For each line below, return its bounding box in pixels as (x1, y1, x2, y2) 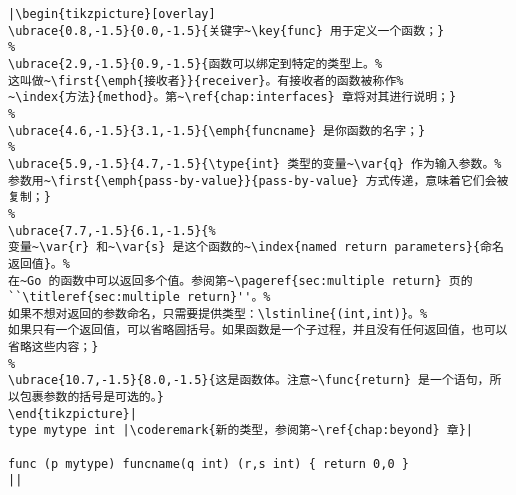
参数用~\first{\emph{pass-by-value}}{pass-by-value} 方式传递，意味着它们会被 (8, 173, 509, 188)
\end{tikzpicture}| (8, 406, 137, 421)
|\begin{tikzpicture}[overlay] (8, 7, 216, 21)
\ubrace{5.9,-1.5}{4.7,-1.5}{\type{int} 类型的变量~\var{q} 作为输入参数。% (8, 156, 502, 171)
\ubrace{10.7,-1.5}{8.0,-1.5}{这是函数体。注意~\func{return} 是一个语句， (8, 373, 490, 388)
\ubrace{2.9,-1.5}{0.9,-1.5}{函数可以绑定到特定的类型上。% (8, 56, 383, 71)
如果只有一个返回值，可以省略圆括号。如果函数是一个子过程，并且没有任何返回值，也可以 (8, 323, 508, 338)
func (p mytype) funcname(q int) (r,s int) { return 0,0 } (8, 456, 409, 471)
